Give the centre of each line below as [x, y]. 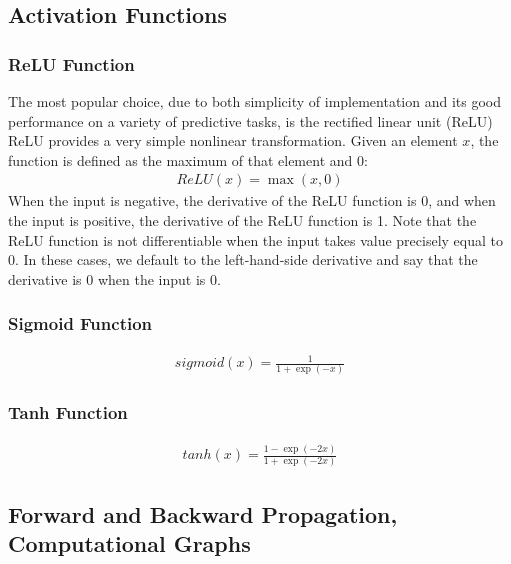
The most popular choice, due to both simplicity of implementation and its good [255, 101]
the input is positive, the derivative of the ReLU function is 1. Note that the [242, 220]
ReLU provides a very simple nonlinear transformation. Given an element [233, 140]
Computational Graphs [129, 543]
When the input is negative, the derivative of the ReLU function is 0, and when [252, 200]
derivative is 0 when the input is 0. [114, 278]
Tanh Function [68, 412]
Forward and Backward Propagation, [203, 513]
